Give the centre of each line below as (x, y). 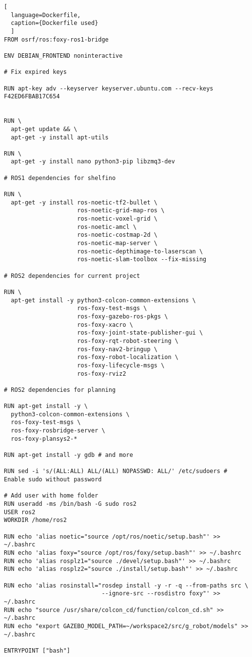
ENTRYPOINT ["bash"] (37, 650)
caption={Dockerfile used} (55, 23)
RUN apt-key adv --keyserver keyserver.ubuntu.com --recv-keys (109, 88)
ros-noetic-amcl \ (107, 227)
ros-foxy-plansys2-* (44, 439)
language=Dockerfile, (46, 15)
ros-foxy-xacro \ (105, 325)
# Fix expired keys (35, 72)
